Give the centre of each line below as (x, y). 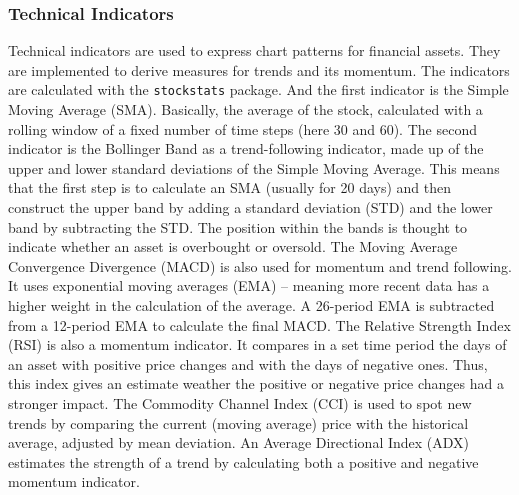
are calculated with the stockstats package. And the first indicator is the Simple (258, 89)
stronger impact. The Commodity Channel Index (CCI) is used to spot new (240, 402)
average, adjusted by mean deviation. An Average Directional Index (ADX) (239, 442)
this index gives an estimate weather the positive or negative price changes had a (256, 383)
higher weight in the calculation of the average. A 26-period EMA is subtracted (251, 305)
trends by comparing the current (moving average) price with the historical (238, 422)
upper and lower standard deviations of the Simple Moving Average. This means (254, 167)
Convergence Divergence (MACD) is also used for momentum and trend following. (260, 265)
